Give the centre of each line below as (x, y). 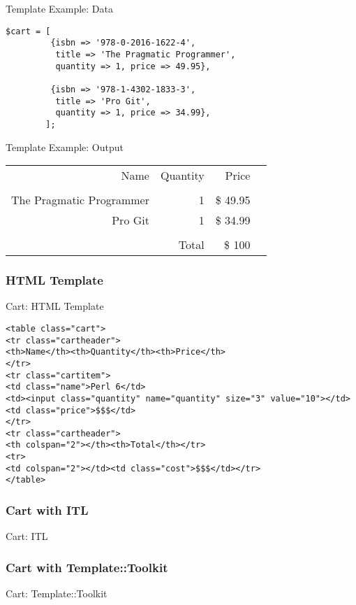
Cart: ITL (27, 536)
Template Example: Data (59, 8)
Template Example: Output (65, 147)
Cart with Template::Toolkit (87, 567)
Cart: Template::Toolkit (57, 593)
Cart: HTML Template (55, 306)
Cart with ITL (47, 510)
